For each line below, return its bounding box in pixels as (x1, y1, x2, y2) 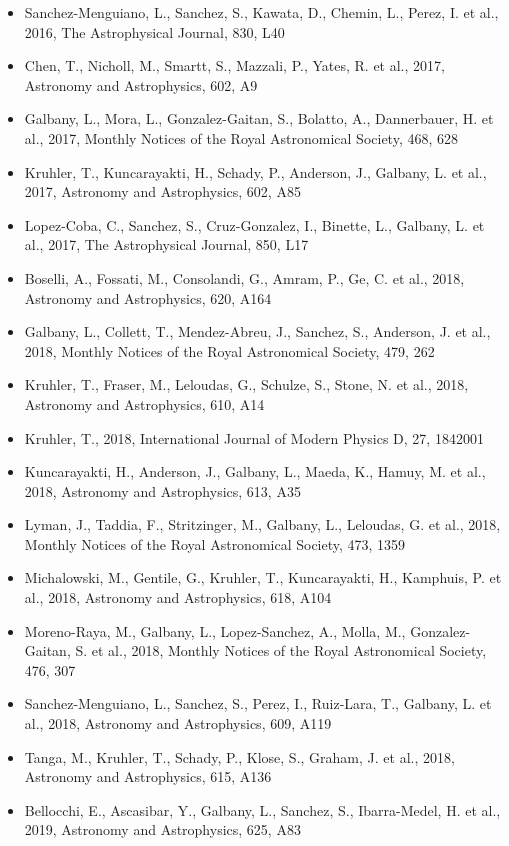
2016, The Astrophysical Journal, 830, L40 (24, 21, 285, 42)
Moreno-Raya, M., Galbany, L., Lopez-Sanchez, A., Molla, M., (24, 620, 406, 641)
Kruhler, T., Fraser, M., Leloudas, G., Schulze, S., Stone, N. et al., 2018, (24, 374, 469, 395)
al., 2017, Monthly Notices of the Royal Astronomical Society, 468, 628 (24, 127, 459, 148)
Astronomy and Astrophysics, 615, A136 (24, 766, 272, 787)
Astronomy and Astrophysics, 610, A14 (24, 393, 265, 414)
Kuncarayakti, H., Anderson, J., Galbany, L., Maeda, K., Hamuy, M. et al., (24, 461, 486, 482)
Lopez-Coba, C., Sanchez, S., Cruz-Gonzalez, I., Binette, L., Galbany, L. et (24, 214, 485, 235)
